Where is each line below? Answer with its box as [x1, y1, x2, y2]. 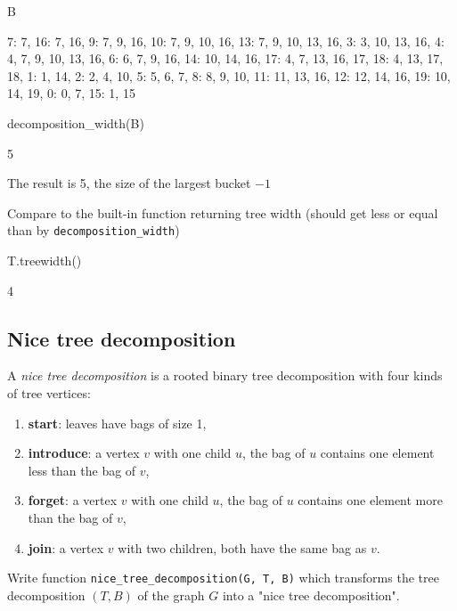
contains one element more [298, 491, 443, 509]
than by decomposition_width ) [7, 221, 180, 240]
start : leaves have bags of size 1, [28, 413, 207, 432]
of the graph [137, 585, 205, 604]
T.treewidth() [7, 251, 82, 269]
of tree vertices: [7, 383, 91, 402]
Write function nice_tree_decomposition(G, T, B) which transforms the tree [7, 568, 439, 587]
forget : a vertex [28, 491, 118, 509]
